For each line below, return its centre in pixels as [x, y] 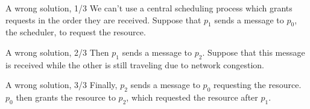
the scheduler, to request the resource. [76, 32]
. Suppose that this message [254, 52]
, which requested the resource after [192, 97]
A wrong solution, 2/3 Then [57, 52]
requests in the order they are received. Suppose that [103, 19]
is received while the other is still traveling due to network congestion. [135, 64]
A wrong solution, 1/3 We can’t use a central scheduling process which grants [149, 8]
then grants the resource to [66, 97]
